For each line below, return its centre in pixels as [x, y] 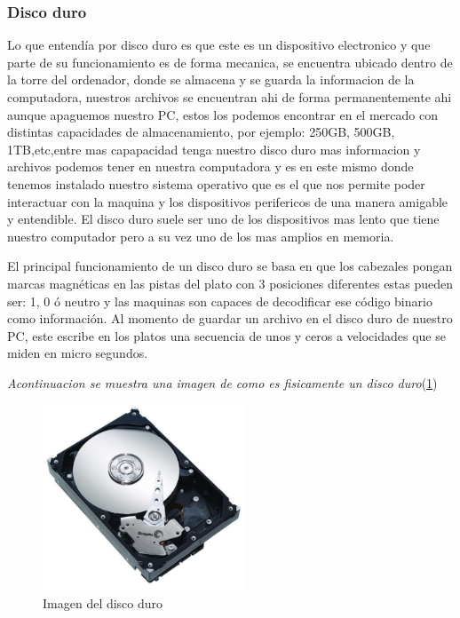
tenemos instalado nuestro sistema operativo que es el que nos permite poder [216, 183]
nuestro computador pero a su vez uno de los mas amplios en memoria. [201, 236]
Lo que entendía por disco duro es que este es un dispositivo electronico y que [219, 45]
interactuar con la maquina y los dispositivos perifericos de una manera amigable [228, 201]
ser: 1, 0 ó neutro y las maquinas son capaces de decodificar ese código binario [220, 301]
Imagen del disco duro [103, 603]
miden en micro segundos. [78, 353]
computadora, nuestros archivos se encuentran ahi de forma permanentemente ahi [230, 97]
